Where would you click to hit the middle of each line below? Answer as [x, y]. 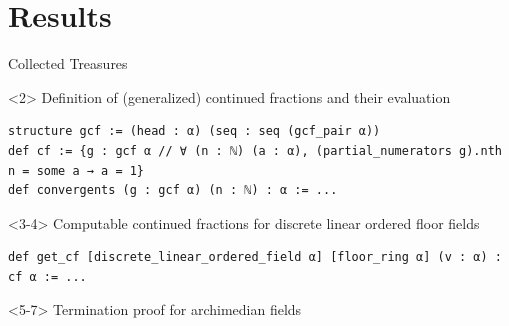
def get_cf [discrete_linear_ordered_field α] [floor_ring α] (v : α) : [255, 257]
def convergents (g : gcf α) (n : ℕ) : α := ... [173, 190]
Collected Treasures [68, 63]
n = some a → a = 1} [76, 170]
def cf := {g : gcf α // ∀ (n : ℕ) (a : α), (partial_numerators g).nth [255, 150]
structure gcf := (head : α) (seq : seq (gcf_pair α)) [194, 131]
